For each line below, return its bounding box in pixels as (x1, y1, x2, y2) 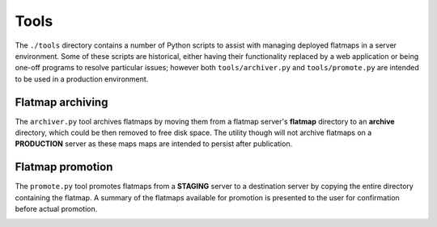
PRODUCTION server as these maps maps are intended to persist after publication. (15, 139, 293, 149)
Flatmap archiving (15, 95, 108, 109)
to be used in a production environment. (15, 74, 149, 84)
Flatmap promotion (15, 160, 113, 174)
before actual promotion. (15, 204, 98, 214)
